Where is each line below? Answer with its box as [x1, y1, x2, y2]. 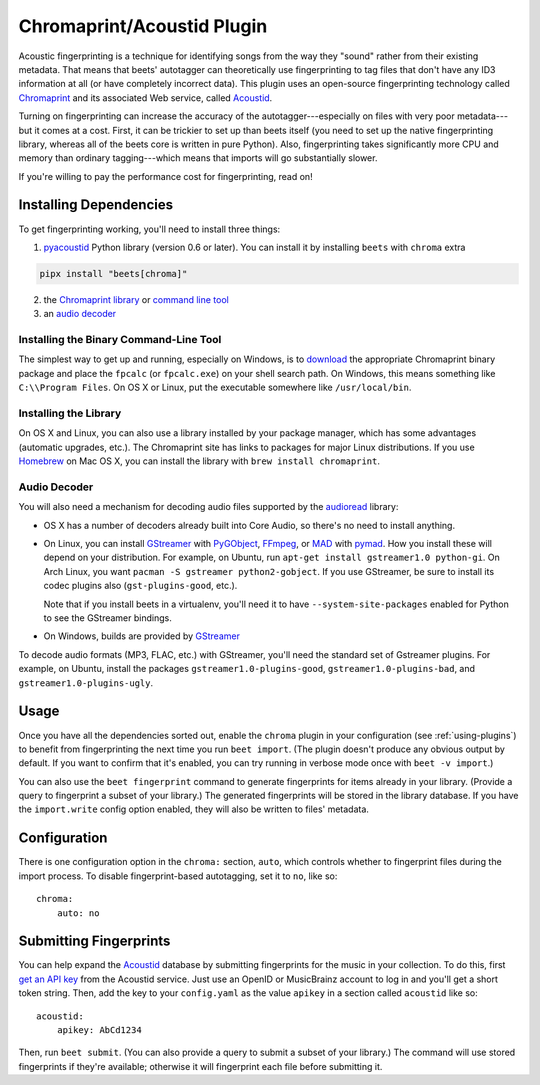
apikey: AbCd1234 [56, 1025, 142, 1036]
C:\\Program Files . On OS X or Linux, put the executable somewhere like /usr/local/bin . [18, 381, 412, 394]
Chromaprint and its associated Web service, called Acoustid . [18, 91, 273, 104]
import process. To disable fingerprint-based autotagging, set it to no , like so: [18, 870, 338, 882]
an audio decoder [43, 308, 117, 320]
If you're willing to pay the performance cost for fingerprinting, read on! [18, 170, 314, 182]
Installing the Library [18, 406, 122, 420]
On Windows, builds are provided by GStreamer [43, 630, 240, 642]
